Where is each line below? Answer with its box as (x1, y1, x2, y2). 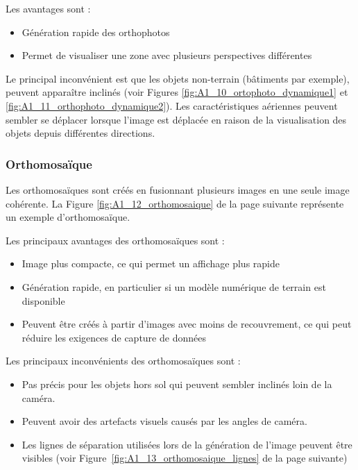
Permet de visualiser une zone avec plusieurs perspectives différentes (22, 48, 312, 62)
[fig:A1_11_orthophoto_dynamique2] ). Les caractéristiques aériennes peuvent (6, 98, 338, 112)
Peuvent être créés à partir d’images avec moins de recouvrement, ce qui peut (22, 317, 352, 331)
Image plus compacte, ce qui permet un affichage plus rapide (22, 256, 280, 271)
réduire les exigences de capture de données (22, 330, 206, 344)
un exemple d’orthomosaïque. (6, 210, 130, 224)
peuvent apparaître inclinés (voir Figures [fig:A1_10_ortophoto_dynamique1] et (6, 85, 348, 99)
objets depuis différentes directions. (6, 126, 155, 140)
